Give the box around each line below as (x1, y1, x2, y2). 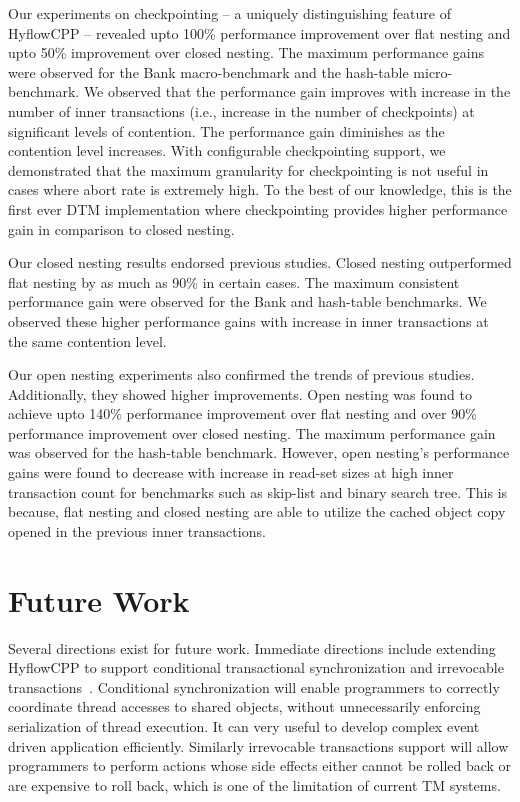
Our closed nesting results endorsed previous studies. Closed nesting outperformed (8, 252, 512, 273)
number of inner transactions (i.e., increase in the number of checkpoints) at (8, 100, 475, 121)
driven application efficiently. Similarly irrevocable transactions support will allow (8, 735, 509, 756)
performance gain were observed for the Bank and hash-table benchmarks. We (8, 291, 487, 312)
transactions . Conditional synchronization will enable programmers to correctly (8, 676, 500, 697)
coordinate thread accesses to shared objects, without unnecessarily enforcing (8, 696, 481, 717)
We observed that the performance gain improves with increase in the (83, 81, 511, 102)
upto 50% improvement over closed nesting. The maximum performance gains (8, 42, 484, 63)
